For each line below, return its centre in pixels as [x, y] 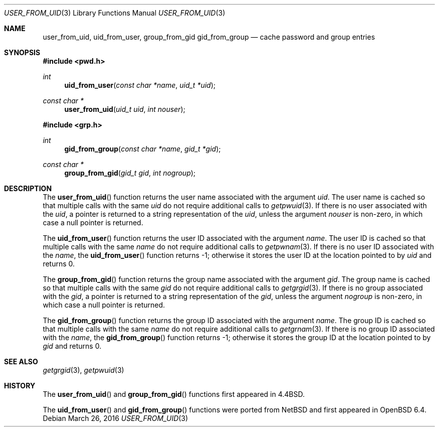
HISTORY [20, 386]
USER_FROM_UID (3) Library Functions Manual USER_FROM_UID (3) [115, 13]
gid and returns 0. [72, 346]
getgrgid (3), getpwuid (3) [83, 370]
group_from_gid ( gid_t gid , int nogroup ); [130, 173]
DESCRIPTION [28, 188]
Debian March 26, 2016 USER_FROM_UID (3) [116, 418]
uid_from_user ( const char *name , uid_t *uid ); [140, 85]
